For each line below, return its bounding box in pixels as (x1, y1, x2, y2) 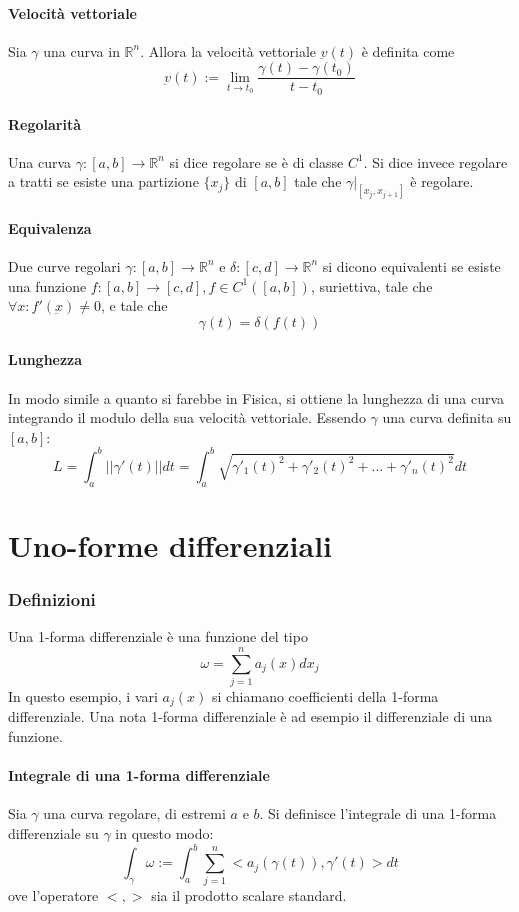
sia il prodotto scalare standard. (151, 885, 347, 906)
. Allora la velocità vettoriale (140, 40, 317, 61)
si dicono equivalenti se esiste (322, 255, 501, 276)
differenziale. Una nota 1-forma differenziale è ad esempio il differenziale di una (8, 706, 493, 727)
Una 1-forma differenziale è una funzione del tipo (8, 626, 308, 647)
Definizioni (8, 586, 96, 611)
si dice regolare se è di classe (169, 151, 344, 172)
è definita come (361, 40, 455, 61)
